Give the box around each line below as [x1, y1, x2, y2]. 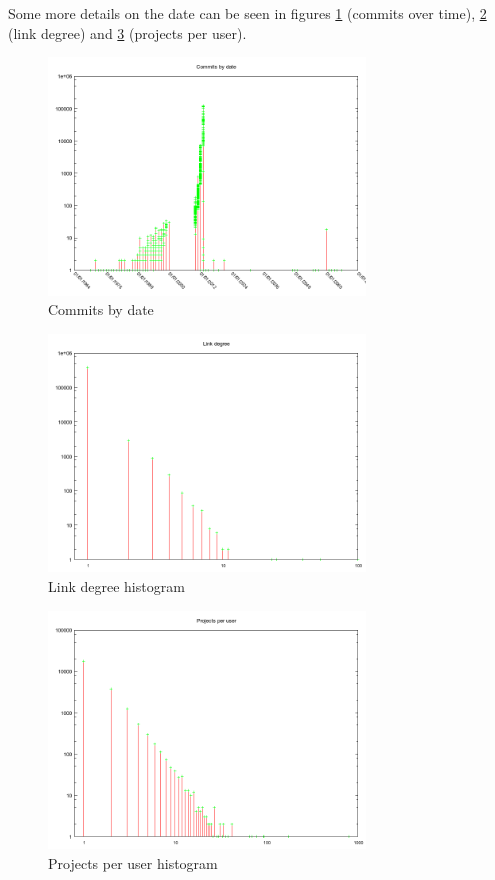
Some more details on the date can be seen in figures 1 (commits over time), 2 [8, 3, 487, 23]
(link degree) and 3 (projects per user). [8, 22, 247, 43]
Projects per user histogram [48, 852, 218, 873]
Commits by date [48, 299, 154, 320]
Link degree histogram [48, 575, 185, 596]
